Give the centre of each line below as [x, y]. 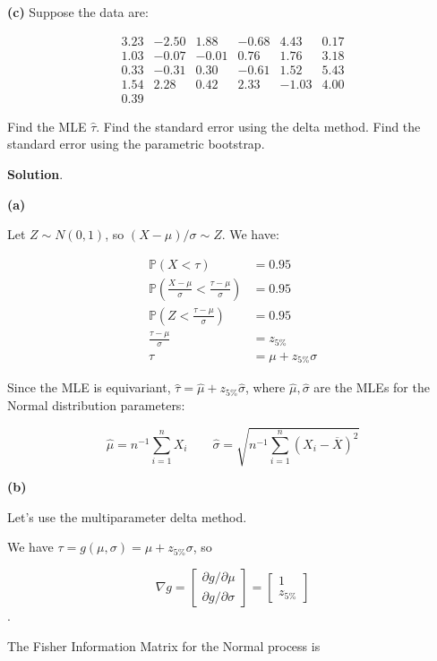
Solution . [35, 173]
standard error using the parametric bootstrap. [136, 144]
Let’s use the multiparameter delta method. [127, 516]
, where [265, 387]
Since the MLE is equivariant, [89, 387]
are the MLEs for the [372, 387]
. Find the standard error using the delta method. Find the [258, 126]
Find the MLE [47, 126]
